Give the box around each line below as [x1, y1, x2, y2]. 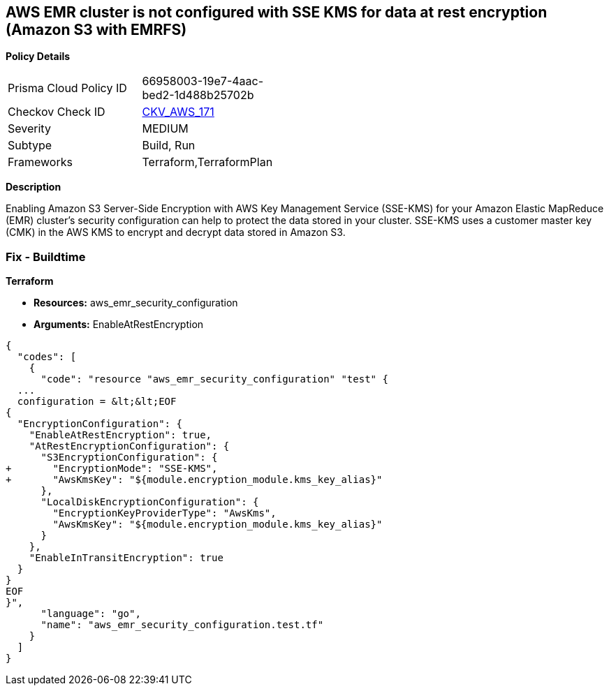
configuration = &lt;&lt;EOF [17, 396, 177, 408]
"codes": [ [17, 351, 77, 363]
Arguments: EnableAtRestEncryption [34, 318, 204, 331]
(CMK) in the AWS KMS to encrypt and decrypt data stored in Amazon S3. [6, 226, 346, 239]
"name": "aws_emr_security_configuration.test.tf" [41, 619, 324, 631]
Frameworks [8, 155, 73, 170]
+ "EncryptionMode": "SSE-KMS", [6, 463, 218, 475]
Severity [8, 121, 51, 136]
